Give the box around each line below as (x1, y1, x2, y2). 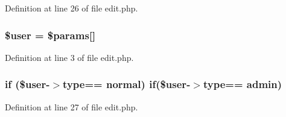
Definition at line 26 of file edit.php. (5, 2, 138, 14)
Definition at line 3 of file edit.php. (5, 51, 134, 63)
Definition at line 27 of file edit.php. (5, 100, 138, 113)
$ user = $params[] (5, 27, 96, 42)
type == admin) (203, 77, 282, 92)
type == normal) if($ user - (63, 77, 191, 92)
